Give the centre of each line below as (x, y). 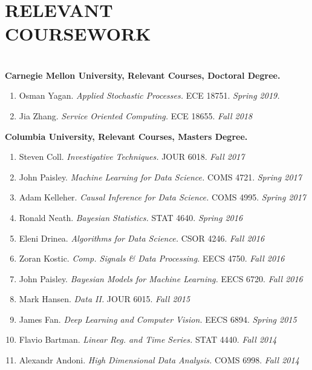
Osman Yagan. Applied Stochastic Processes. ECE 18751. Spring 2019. (149, 95)
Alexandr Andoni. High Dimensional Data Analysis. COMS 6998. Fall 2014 (159, 360)
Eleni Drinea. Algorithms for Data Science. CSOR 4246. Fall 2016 (142, 238)
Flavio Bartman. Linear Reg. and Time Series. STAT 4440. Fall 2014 (148, 339)
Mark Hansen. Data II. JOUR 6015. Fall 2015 (105, 299)
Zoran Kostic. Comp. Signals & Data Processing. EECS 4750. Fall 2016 (152, 258)
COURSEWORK (78, 34)
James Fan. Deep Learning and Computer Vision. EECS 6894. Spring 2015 (158, 319)
